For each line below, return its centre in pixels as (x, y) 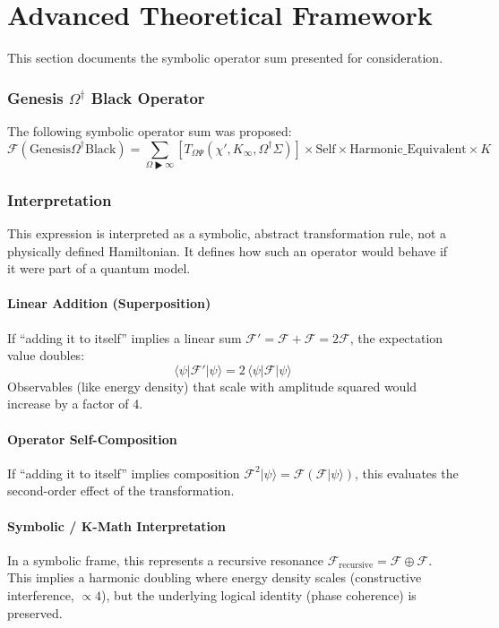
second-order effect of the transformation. (121, 490)
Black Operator (148, 97)
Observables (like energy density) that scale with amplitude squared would (212, 386)
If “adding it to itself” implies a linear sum (125, 337)
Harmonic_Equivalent (408, 149)
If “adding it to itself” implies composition (124, 473)
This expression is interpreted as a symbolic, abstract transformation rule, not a (227, 233)
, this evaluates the (407, 473)
